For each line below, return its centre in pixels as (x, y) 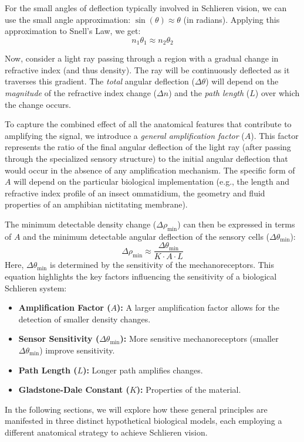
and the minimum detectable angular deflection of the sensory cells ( (146, 236)
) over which (277, 93)
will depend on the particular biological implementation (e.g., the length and (152, 181)
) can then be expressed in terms (236, 224)
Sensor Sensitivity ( (59, 339)
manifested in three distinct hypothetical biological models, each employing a (143, 421)
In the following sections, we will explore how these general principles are (136, 409)
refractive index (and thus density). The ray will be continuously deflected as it (147, 69)
